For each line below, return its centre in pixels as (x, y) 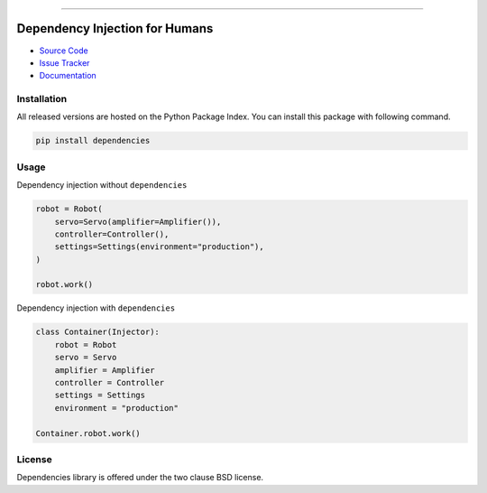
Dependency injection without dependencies (102, 185)
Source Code (64, 51)
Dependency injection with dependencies (96, 308)
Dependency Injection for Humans (115, 28)
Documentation (68, 76)
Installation (42, 99)
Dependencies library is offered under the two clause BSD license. (140, 478)
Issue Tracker (64, 62)
